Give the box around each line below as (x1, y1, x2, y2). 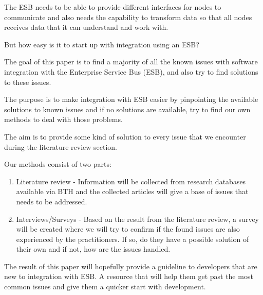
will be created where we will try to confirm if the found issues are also (16, 223, 240, 234)
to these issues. (4, 76, 51, 87)
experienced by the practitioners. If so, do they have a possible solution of (16, 233, 249, 244)
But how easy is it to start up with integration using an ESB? (4, 39, 199, 49)
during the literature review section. (4, 141, 117, 152)
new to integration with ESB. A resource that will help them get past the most (4, 271, 253, 282)
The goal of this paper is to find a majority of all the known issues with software (4, 56, 258, 67)
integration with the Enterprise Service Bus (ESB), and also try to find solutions (4, 66, 258, 77)
